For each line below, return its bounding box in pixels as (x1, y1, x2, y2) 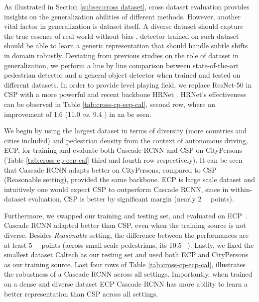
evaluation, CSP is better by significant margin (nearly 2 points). (28, 194, 234, 204)
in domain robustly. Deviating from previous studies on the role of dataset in (4, 50, 239, 60)
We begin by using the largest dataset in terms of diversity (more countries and (4, 125, 247, 136)
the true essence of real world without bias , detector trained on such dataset (4, 30, 239, 41)
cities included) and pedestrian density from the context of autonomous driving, (4, 135, 248, 145)
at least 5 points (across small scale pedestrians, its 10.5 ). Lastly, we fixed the (4, 239, 254, 250)
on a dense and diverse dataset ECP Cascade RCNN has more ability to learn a (4, 279, 248, 289)
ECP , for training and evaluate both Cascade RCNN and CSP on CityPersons (4, 145, 243, 155)
